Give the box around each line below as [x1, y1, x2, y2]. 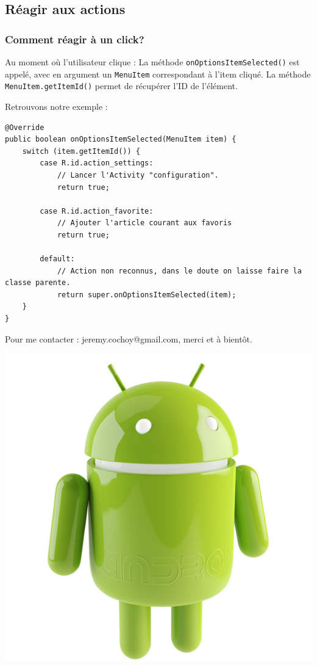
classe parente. [5, 278, 71, 288]
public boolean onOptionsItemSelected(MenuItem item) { [5, 135, 237, 144]
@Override [5, 123, 45, 132]
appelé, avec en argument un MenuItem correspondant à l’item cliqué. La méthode [5, 67, 311, 80]
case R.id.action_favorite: [40, 206, 154, 215]
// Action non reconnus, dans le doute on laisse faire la [57, 266, 302, 275]
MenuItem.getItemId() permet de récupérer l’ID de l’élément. [5, 79, 238, 92]
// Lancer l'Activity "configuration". [57, 170, 219, 179]
